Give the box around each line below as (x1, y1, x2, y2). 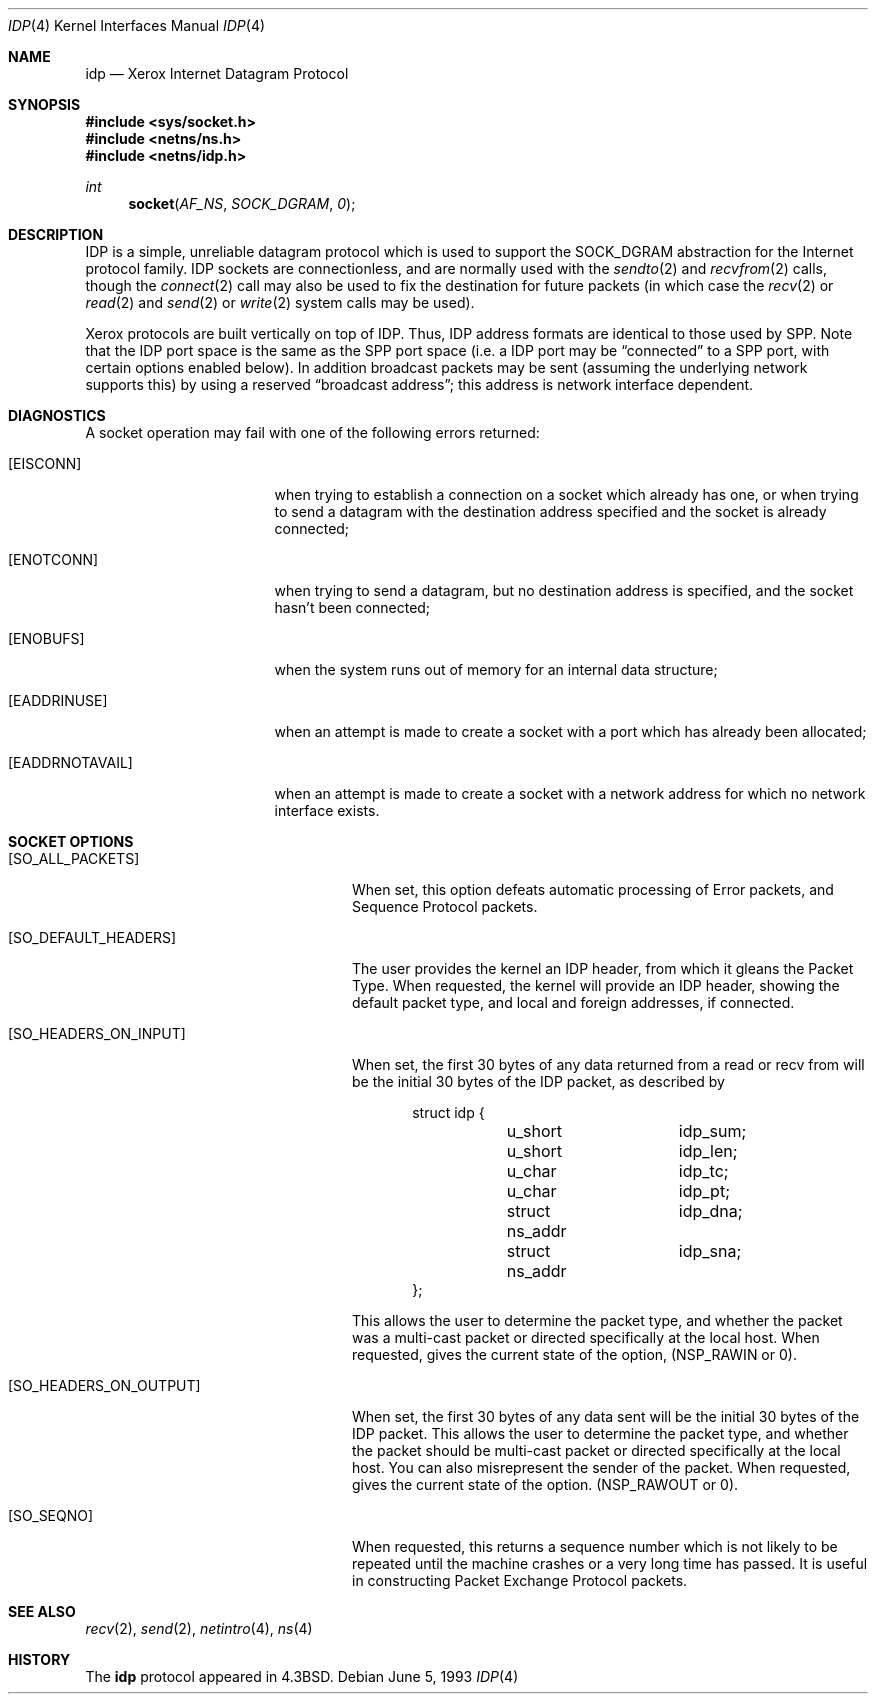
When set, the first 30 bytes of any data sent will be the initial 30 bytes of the (352, 1408, 860, 1425)
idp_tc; (678, 1161, 729, 1181)
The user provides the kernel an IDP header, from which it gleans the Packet (352, 960, 854, 977)
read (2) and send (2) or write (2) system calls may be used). (85, 294, 475, 311)
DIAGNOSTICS (8, 407, 106, 424)
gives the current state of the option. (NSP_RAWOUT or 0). (352, 1476, 739, 1493)
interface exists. (274, 802, 380, 819)
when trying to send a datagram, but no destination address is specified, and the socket (274, 582, 854, 599)
